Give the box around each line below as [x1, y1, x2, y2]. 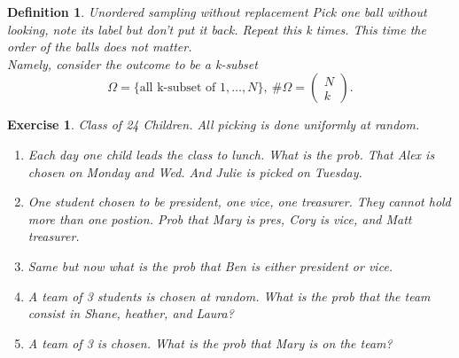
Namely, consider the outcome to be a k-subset [7, 54, 258, 73]
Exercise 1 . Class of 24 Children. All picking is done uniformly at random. [7, 115, 420, 134]
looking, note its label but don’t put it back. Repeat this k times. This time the [7, 19, 426, 38]
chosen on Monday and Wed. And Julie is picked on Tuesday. [27, 162, 362, 181]
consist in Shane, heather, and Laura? [27, 304, 234, 323]
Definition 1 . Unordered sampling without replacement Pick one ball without [7, 3, 427, 20]
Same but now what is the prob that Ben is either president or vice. [27, 256, 393, 275]
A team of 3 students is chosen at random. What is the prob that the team [27, 286, 431, 305]
